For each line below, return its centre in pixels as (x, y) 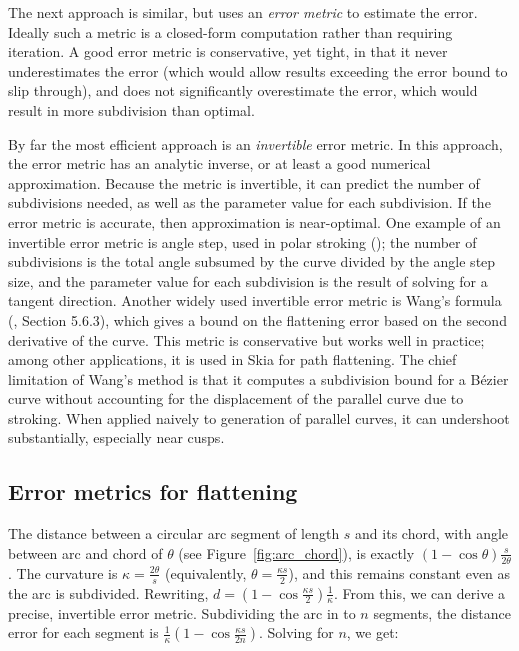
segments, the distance (442, 612)
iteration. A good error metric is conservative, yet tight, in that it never (228, 51)
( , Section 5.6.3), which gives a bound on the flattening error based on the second (257, 319)
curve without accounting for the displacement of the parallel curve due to (236, 398)
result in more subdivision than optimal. (131, 109)
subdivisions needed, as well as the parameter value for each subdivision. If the (249, 202)
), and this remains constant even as (399, 572)
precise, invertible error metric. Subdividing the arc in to (182, 612)
